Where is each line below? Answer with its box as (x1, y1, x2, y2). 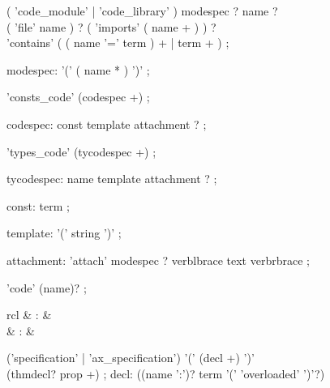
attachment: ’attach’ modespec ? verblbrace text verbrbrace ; (6, 251, 310, 268)
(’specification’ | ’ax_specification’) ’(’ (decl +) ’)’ (6, 349, 255, 366)
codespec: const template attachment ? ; (6, 115, 207, 132)
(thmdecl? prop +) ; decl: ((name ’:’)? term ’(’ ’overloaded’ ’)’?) (6, 365, 325, 382)
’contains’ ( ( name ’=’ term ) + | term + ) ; (6, 34, 229, 51)
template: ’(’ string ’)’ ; (6, 224, 122, 241)
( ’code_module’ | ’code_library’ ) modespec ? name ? (6, 2, 278, 19)
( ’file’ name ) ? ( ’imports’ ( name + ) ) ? (6, 18, 216, 35)
